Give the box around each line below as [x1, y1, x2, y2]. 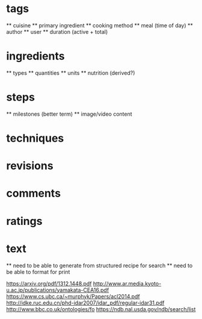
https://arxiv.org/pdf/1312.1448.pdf [6, 280, 92, 287]
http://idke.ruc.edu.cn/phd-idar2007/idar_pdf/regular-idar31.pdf [6, 299, 165, 306]
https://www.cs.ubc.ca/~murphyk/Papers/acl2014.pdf [6, 292, 140, 300]
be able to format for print [6, 268, 70, 276]
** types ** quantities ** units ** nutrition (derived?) [6, 69, 135, 77]
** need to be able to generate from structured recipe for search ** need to [6, 262, 193, 269]
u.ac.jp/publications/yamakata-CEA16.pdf [6, 286, 109, 294]
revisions [6, 159, 54, 173]
